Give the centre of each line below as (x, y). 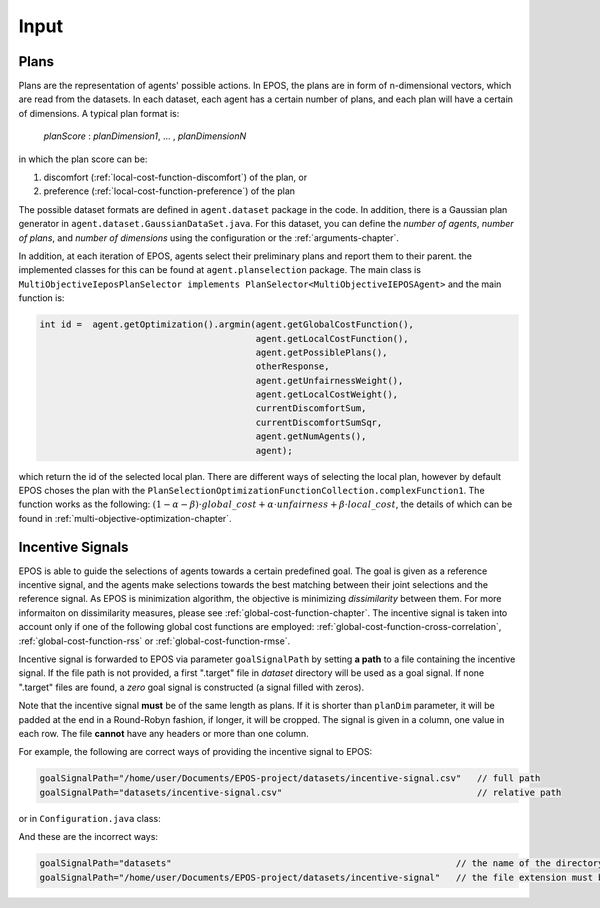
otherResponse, (292, 366)
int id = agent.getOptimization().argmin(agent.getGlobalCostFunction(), (227, 324)
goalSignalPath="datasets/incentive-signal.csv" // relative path (300, 792)
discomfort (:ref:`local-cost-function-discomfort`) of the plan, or (175, 177)
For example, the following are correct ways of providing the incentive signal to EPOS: (195, 752)
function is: (41, 298)
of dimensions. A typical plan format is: (99, 113)
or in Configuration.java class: (89, 818)
